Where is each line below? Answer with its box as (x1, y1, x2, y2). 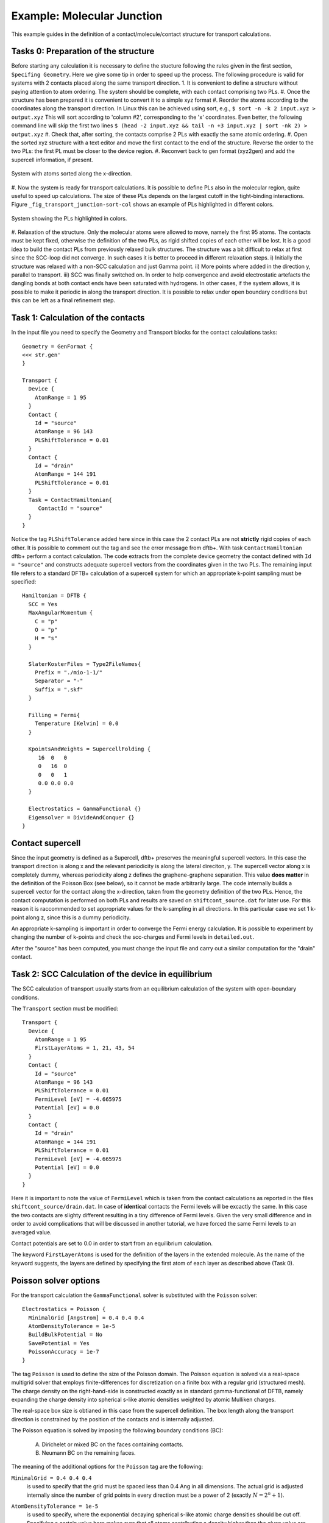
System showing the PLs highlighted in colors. (11, 214, 127, 222)
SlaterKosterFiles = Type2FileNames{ (28, 660, 141, 667)
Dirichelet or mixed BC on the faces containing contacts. (41, 1441, 184, 1448)
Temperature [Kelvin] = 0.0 (34, 720, 119, 727)
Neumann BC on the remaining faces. (41, 1449, 136, 1456)
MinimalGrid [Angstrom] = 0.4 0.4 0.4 (28, 1314, 144, 1321)
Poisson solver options (11, 1275, 101, 1285)
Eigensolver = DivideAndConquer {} (28, 814, 135, 821)
